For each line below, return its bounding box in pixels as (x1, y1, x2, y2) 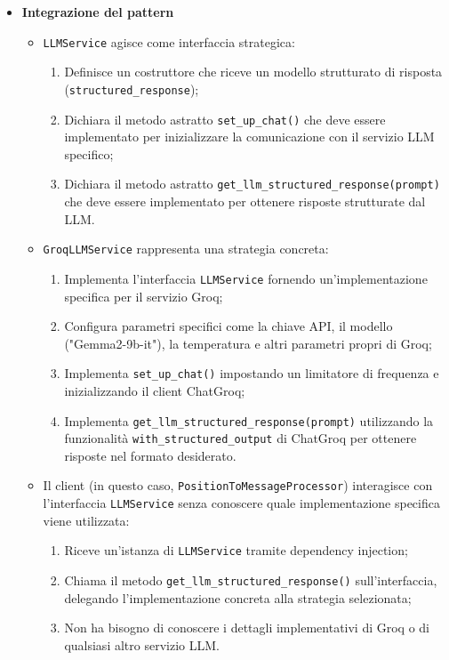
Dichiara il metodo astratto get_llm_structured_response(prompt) (64, 174, 440, 193)
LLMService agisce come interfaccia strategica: (43, 32, 295, 51)
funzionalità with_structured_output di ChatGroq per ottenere (64, 429, 417, 447)
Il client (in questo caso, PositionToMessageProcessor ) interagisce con (43, 476, 433, 495)
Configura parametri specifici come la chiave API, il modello (64, 317, 393, 335)
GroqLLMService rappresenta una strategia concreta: (43, 239, 329, 258)
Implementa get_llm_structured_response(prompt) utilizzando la (64, 411, 434, 430)
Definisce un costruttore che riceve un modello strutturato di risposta (64, 62, 443, 81)
